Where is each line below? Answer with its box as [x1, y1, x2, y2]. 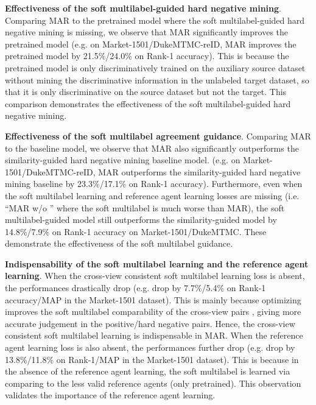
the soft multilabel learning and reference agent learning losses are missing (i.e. [5, 189, 300, 202]
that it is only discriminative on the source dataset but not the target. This [5, 85, 287, 98]
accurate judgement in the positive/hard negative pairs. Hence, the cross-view [5, 317, 295, 329]
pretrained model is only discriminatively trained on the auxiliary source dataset [5, 61, 306, 74]
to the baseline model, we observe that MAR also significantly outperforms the [5, 141, 299, 154]
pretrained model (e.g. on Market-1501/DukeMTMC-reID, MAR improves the [5, 37, 297, 50]
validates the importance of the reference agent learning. [5, 389, 216, 401]
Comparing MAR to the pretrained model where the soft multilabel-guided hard [5, 13, 305, 26]
